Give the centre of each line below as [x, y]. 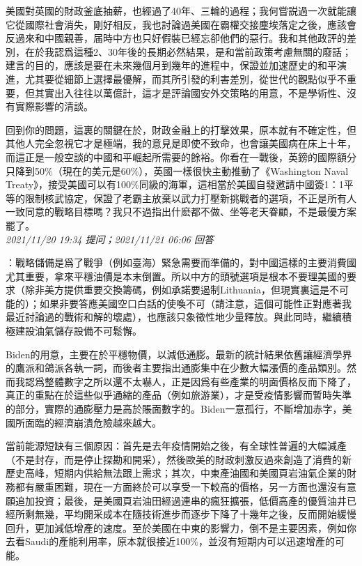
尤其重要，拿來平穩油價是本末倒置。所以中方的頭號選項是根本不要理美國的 [176, 276]
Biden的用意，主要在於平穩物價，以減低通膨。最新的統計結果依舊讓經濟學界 [179, 354]
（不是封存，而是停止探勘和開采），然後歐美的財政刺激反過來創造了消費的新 [179, 459]
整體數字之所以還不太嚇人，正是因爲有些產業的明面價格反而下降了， [200, 381]
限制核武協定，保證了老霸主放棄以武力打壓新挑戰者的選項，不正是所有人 [190, 198]
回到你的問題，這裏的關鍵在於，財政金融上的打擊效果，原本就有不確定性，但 [181, 129]
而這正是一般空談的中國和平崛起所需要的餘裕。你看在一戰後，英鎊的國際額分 [181, 156]
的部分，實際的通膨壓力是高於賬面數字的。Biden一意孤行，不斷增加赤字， [174, 409]
